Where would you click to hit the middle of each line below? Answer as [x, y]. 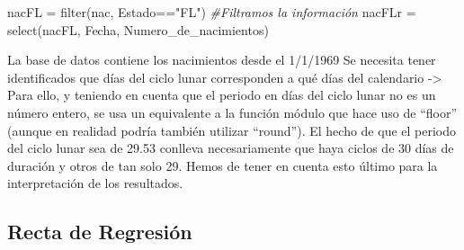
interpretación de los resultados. [95, 183]
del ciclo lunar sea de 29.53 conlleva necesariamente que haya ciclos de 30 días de [231, 148]
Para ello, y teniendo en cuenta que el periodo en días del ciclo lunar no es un [222, 95]
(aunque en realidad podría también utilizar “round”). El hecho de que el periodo [232, 130]
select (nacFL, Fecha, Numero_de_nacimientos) [138, 29]
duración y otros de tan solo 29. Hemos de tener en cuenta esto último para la [223, 165]
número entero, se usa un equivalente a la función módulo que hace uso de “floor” [232, 112]
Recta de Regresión [100, 232]
